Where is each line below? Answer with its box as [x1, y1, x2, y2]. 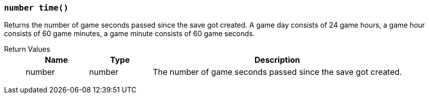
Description [254, 55, 300, 65]
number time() [4, 3, 69, 13]
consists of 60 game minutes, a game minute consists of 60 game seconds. [4, 29, 255, 38]
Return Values [4, 45, 50, 54]
